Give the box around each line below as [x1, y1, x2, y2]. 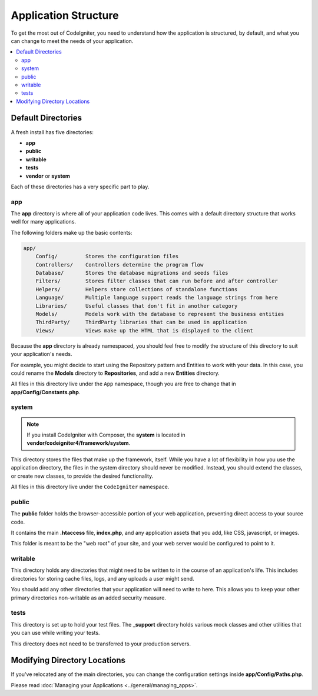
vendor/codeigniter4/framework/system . [26, 439, 131, 447]
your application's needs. [11, 351, 73, 358]
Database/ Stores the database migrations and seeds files [35, 269, 228, 276]
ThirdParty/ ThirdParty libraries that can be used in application [35, 319, 247, 326]
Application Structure [11, 9, 119, 22]
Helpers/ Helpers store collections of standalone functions [35, 286, 238, 292]
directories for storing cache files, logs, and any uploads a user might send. [11, 575, 194, 582]
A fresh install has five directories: [11, 128, 94, 135]
